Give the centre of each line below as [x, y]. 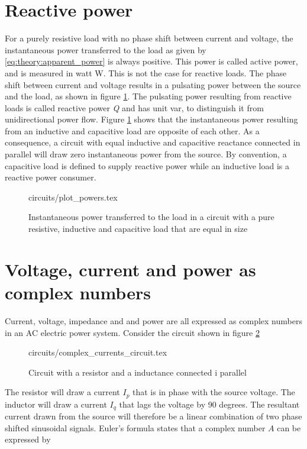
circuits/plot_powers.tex [73, 197]
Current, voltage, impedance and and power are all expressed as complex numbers [153, 320]
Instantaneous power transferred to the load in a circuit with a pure [151, 217]
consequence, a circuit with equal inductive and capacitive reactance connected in [153, 142]
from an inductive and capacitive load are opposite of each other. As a [132, 130]
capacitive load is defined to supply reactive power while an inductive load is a [147, 165]
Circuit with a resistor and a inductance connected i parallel [138, 372]
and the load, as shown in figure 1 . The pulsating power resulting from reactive [148, 96]
